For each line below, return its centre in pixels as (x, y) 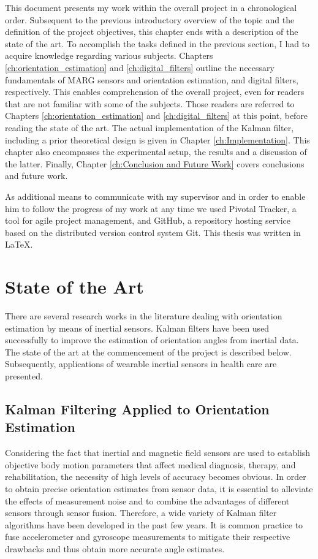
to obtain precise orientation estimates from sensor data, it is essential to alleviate (159, 488)
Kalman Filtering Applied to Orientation (137, 409)
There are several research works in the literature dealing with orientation (144, 316)
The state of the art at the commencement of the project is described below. (148, 352)
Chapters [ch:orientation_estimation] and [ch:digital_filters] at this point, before (157, 116)
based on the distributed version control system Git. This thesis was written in (153, 232)
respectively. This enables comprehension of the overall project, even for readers (155, 92)
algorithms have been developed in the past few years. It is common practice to (154, 524)
